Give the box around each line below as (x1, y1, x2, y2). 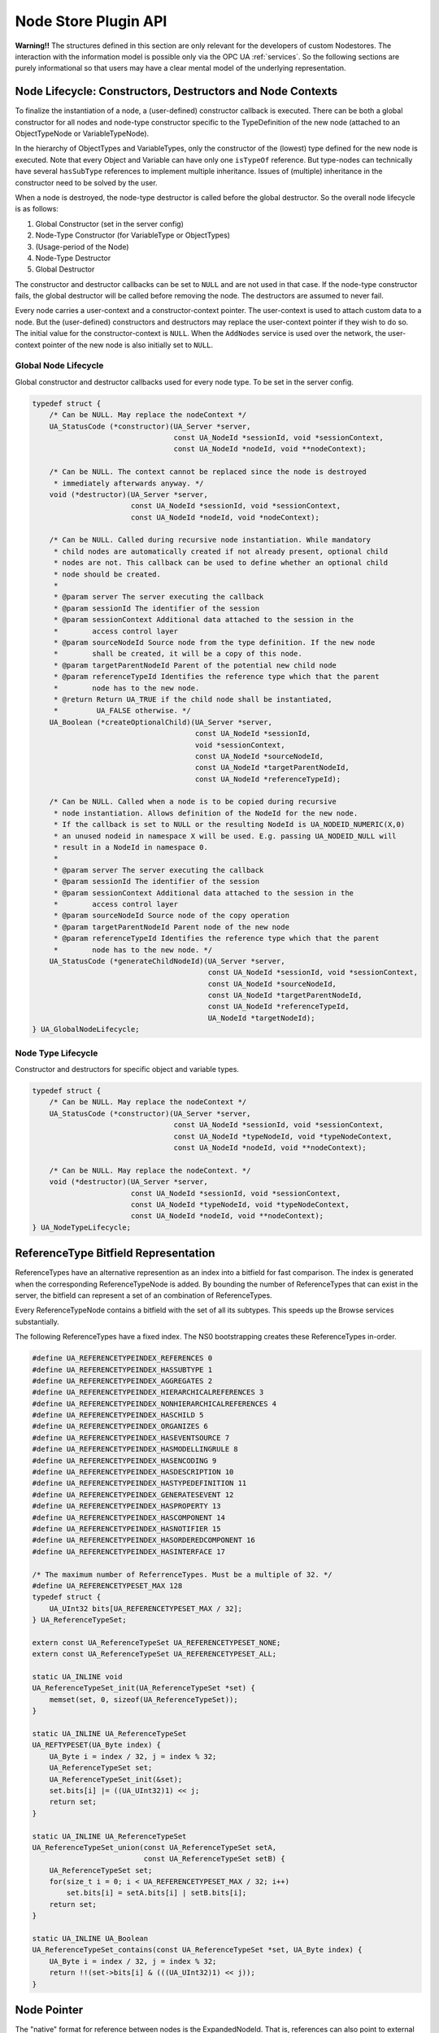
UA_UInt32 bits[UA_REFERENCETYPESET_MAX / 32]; (49, 1604, 243, 1613)
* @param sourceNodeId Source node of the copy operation (53, 911, 290, 921)
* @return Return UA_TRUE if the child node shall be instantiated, (53, 694, 333, 703)
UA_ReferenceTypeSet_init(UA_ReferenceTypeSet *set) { (32, 1683, 255, 1693)
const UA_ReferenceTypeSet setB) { (143, 1854, 285, 1864)
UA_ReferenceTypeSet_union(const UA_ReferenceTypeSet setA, (32, 1843, 277, 1852)
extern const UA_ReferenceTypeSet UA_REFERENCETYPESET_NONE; (32, 1638, 281, 1647)
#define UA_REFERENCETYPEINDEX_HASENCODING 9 (32, 1456, 217, 1465)
